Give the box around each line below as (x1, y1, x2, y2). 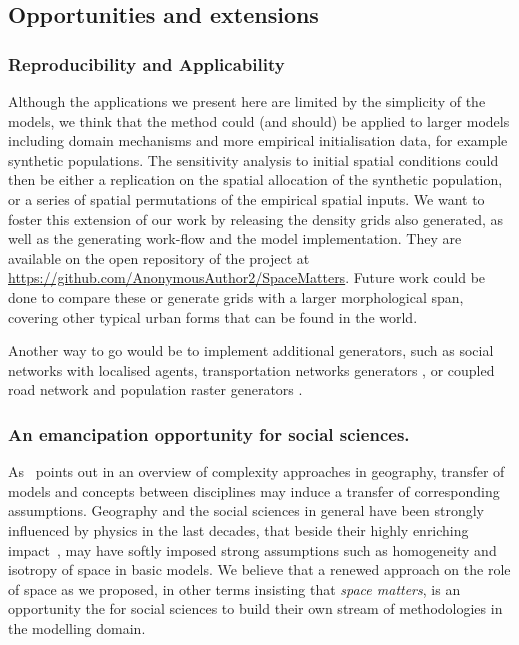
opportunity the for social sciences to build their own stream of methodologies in (8, 598, 503, 619)
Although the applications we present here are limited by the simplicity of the (8, 91, 486, 111)
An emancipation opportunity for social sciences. (8, 421, 410, 446)
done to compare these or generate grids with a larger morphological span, (8, 286, 464, 307)
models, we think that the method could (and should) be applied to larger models (8, 110, 510, 131)
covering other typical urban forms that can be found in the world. (8, 306, 418, 327)
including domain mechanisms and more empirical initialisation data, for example (8, 130, 508, 151)
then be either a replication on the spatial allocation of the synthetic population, (8, 169, 503, 190)
